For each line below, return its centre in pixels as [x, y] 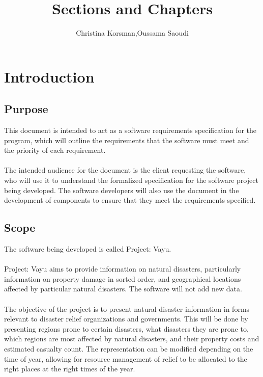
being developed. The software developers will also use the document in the [122, 190]
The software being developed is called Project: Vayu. [88, 249]
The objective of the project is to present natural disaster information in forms [127, 308]
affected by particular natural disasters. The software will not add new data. [123, 289]
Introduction [49, 76]
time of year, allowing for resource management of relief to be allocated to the [126, 358]
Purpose [26, 109]
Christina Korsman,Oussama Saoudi [132, 33]
